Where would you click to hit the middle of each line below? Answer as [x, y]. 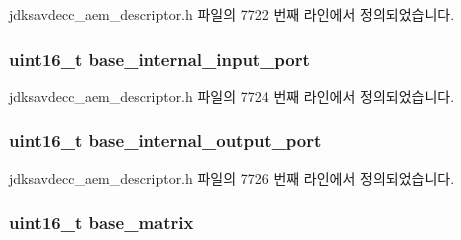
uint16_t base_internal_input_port [159, 58]
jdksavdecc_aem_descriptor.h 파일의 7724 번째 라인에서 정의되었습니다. [232, 95]
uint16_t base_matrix [101, 222]
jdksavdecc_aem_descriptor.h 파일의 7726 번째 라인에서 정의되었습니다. [232, 177]
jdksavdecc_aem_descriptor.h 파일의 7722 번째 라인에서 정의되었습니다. [232, 14]
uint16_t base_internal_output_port [165, 140]
